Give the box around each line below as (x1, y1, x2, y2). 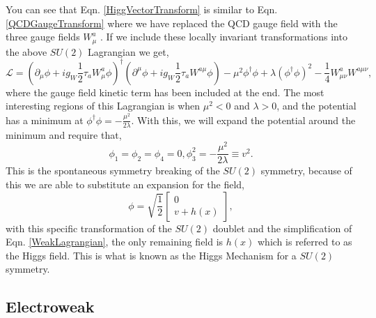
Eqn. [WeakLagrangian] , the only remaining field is (6, 234, 224, 249)
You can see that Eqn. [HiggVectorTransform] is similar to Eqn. (6, 2, 278, 16)
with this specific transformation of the (6, 220, 172, 235)
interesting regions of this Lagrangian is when (6, 98, 201, 113)
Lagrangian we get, (88, 44, 169, 59)
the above (6, 44, 47, 59)
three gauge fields (6, 29, 80, 44)
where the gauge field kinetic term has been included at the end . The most (6, 84, 324, 99)
